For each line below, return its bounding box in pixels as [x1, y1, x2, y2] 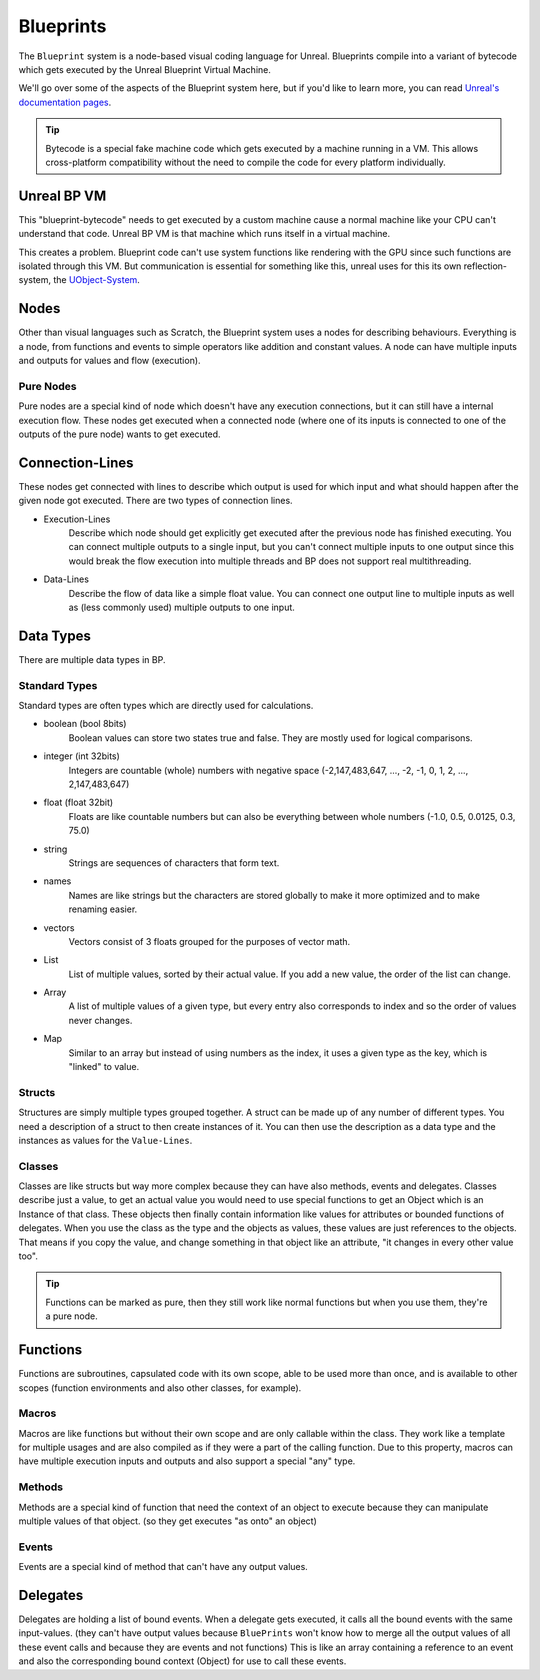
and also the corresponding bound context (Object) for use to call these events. [18, 1655, 347, 1667]
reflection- [463, 260, 508, 272]
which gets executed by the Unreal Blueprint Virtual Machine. [18, 63, 272, 75]
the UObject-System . [53, 274, 140, 286]
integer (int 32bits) [43, 750, 120, 762]
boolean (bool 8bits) [43, 718, 127, 730]
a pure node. [45, 1310, 99, 1322]
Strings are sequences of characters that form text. [68, 856, 280, 869]
